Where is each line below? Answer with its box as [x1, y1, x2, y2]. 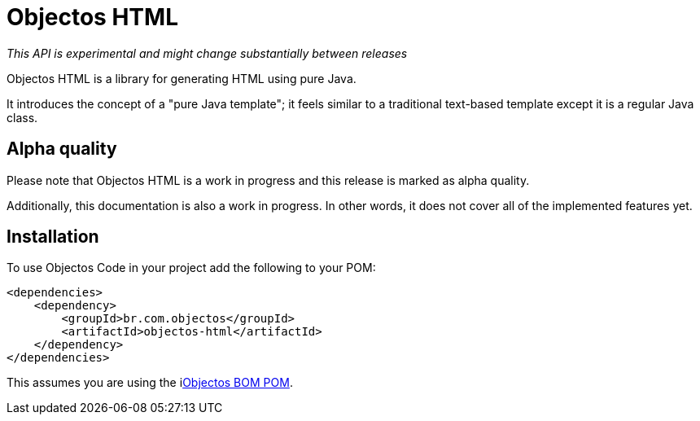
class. [7, 110, 38, 125]
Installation [7, 226, 99, 248]
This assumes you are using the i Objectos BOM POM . [7, 375, 293, 390]
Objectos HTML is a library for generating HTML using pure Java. [7, 71, 357, 86]
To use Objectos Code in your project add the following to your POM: [7, 261, 376, 275]
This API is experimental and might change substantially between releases [7, 46, 408, 60]
